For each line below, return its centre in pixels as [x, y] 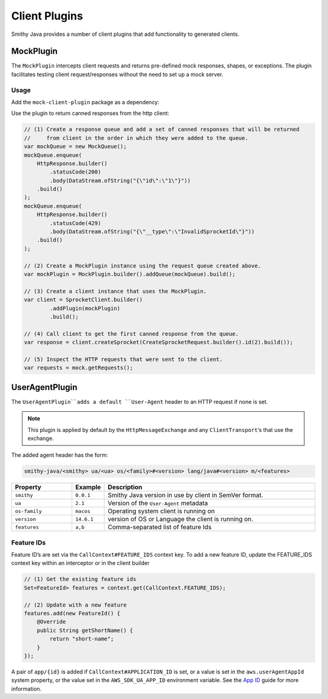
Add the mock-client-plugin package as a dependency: [85, 102]
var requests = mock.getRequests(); [79, 368]
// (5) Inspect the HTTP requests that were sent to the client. [123, 359]
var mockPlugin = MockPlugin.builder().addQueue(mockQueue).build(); [130, 274]
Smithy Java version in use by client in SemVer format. [186, 495]
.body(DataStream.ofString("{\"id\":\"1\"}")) [120, 180]
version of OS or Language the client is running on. [180, 519]
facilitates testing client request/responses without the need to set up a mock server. [117, 74]
